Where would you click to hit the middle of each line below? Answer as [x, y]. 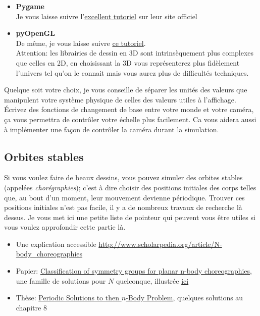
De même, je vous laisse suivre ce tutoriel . [81, 43]
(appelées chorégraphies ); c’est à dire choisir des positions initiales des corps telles [130, 187]
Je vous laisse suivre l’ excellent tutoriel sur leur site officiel [107, 16]
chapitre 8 [31, 307]
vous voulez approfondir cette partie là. [65, 227]
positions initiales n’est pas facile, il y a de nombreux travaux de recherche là [123, 207]
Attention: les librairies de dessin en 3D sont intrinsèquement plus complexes [135, 53]
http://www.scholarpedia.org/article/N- [160, 244]
